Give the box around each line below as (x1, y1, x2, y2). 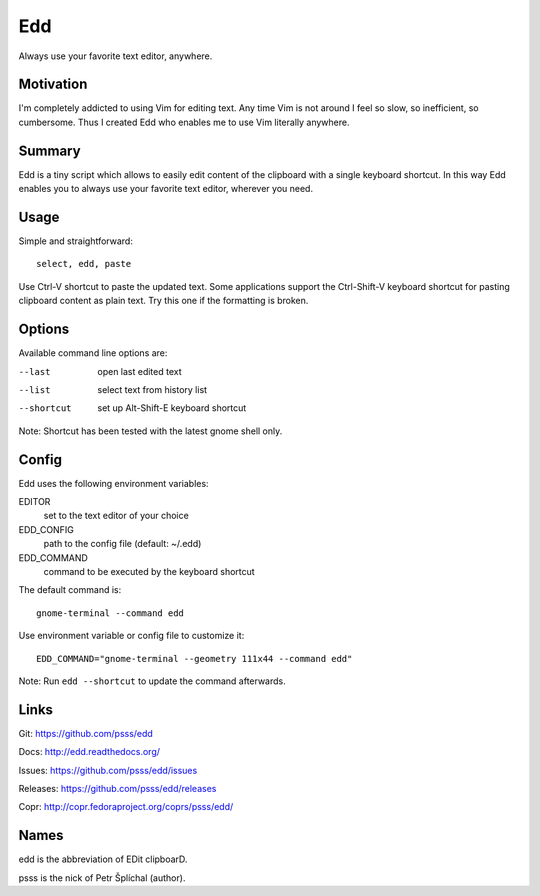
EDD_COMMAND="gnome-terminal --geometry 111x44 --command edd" (36, 653, 353, 664)
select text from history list (97, 383, 208, 395)
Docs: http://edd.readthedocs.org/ (18, 746, 160, 758)
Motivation (18, 76, 88, 93)
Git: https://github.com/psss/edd (18, 727, 154, 739)
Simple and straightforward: (18, 235, 134, 247)
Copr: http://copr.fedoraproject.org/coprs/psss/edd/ (18, 801, 234, 813)
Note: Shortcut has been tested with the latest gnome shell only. (18, 425, 283, 437)
